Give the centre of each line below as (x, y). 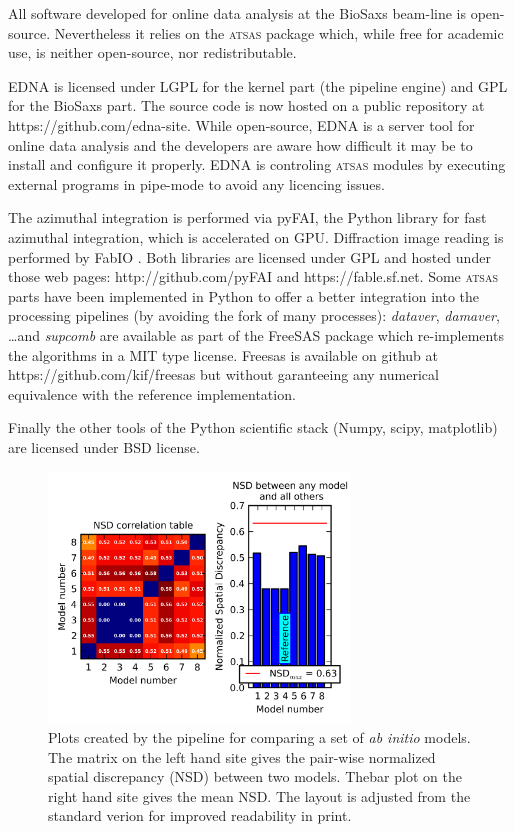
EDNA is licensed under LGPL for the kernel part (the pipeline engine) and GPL (258, 85)
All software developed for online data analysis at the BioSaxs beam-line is (237, 13)
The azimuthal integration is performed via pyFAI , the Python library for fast (247, 217)
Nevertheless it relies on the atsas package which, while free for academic (279, 32)
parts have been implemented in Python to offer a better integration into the (243, 295)
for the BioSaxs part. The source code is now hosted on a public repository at (246, 105)
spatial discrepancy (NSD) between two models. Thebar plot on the (255, 776)
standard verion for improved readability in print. (200, 815)
